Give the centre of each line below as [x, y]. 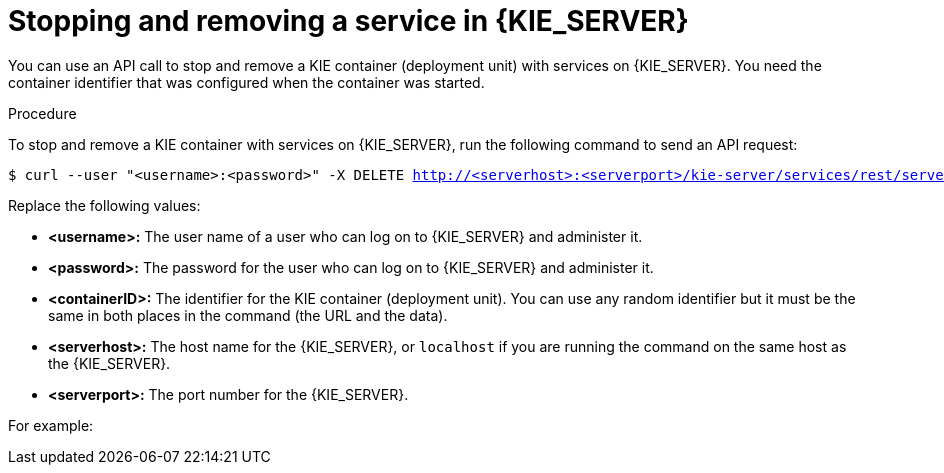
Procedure [42, 113]
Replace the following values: [104, 205]
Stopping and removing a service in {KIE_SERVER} [348, 21]
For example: [51, 425]
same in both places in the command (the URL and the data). [248, 315]
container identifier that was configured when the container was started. [246, 82]
